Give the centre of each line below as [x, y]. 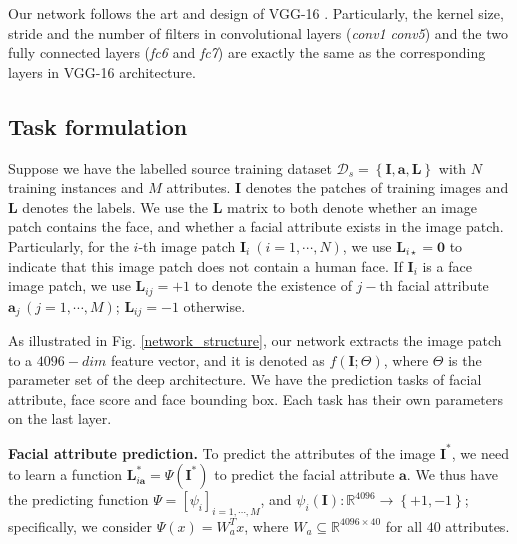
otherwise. [214, 305]
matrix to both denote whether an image [352, 206]
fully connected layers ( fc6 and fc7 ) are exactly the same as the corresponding [247, 52]
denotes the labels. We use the [115, 206]
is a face [447, 265]
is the [465, 359]
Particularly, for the [68, 245]
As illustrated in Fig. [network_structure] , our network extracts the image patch [255, 340]
